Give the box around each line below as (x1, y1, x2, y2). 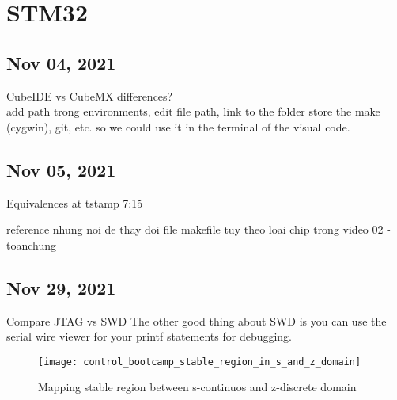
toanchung (6, 236, 57, 253)
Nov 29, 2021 (6, 275, 116, 299)
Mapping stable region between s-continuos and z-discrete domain (38, 379, 357, 395)
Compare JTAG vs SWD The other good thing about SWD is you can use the (6, 312, 387, 329)
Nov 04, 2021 (6, 50, 116, 74)
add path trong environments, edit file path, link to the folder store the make (6, 103, 380, 120)
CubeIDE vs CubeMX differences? (6, 87, 173, 104)
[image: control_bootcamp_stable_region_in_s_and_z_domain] (38, 356, 361, 368)
